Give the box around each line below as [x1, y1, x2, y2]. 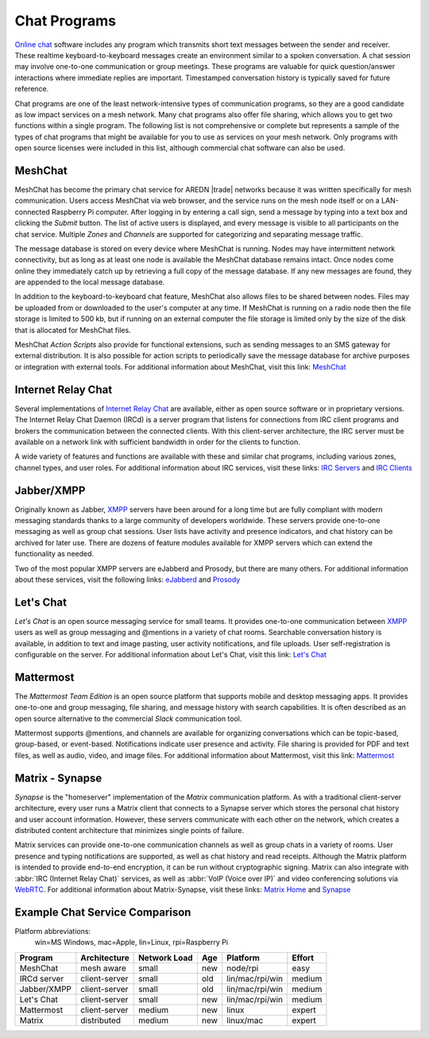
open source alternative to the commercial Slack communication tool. [14, 714, 242, 723]
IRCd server [19, 973, 64, 984]
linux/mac [226, 1014, 264, 1025]
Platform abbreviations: [14, 926, 91, 935]
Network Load [137, 952, 193, 963]
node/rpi [226, 962, 259, 974]
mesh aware [80, 962, 127, 974]
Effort [292, 952, 314, 963]
